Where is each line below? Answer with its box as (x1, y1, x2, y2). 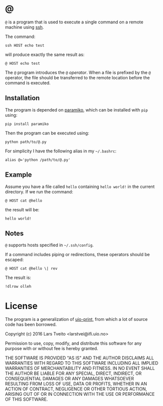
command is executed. (5, 80, 51, 86)
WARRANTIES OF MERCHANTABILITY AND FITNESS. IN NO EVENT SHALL (5, 366, 155, 371)
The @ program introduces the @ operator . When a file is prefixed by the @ (5, 69, 151, 75)
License (5, 300, 38, 312)
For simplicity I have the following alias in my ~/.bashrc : (5, 148, 117, 154)
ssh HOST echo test (5, 43, 45, 48)
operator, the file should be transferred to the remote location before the (5, 74, 150, 80)
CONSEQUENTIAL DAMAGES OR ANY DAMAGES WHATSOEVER (5, 376, 134, 382)
